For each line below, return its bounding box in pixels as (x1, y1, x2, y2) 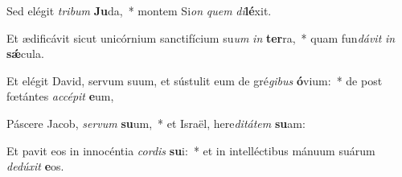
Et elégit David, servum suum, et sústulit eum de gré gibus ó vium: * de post (6, 72, 383, 88)
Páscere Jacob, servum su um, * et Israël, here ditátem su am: (6, 114, 306, 131)
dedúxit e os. (6, 158, 64, 175)
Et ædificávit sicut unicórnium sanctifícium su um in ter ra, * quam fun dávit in (6, 29, 396, 46)
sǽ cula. (6, 45, 44, 62)
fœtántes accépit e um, (6, 88, 114, 105)
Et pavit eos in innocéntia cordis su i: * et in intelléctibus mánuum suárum (6, 142, 375, 158)
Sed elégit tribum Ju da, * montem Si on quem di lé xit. (6, 2, 272, 19)
